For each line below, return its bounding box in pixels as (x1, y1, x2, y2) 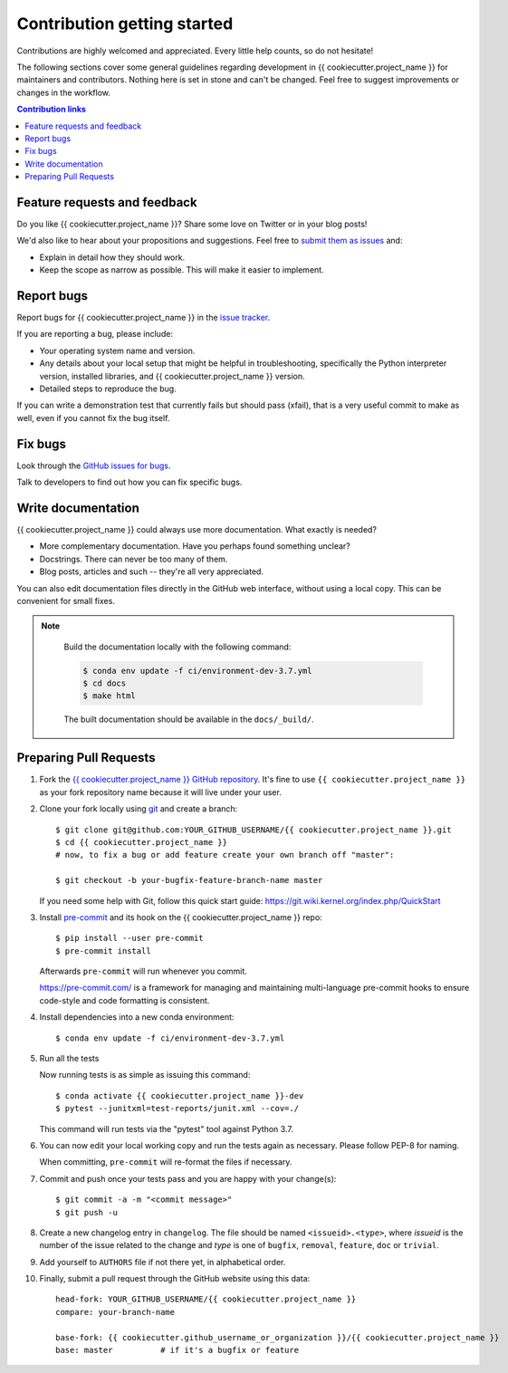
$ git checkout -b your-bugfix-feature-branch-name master (55, 875, 323, 886)
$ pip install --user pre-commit (55, 933, 204, 944)
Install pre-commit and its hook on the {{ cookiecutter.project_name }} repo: (39, 911, 323, 923)
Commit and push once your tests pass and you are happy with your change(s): (39, 1173, 337, 1184)
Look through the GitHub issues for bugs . (16, 460, 171, 471)
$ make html (82, 691, 136, 701)
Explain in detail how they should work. (39, 252, 186, 263)
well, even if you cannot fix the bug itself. (16, 412, 170, 423)
